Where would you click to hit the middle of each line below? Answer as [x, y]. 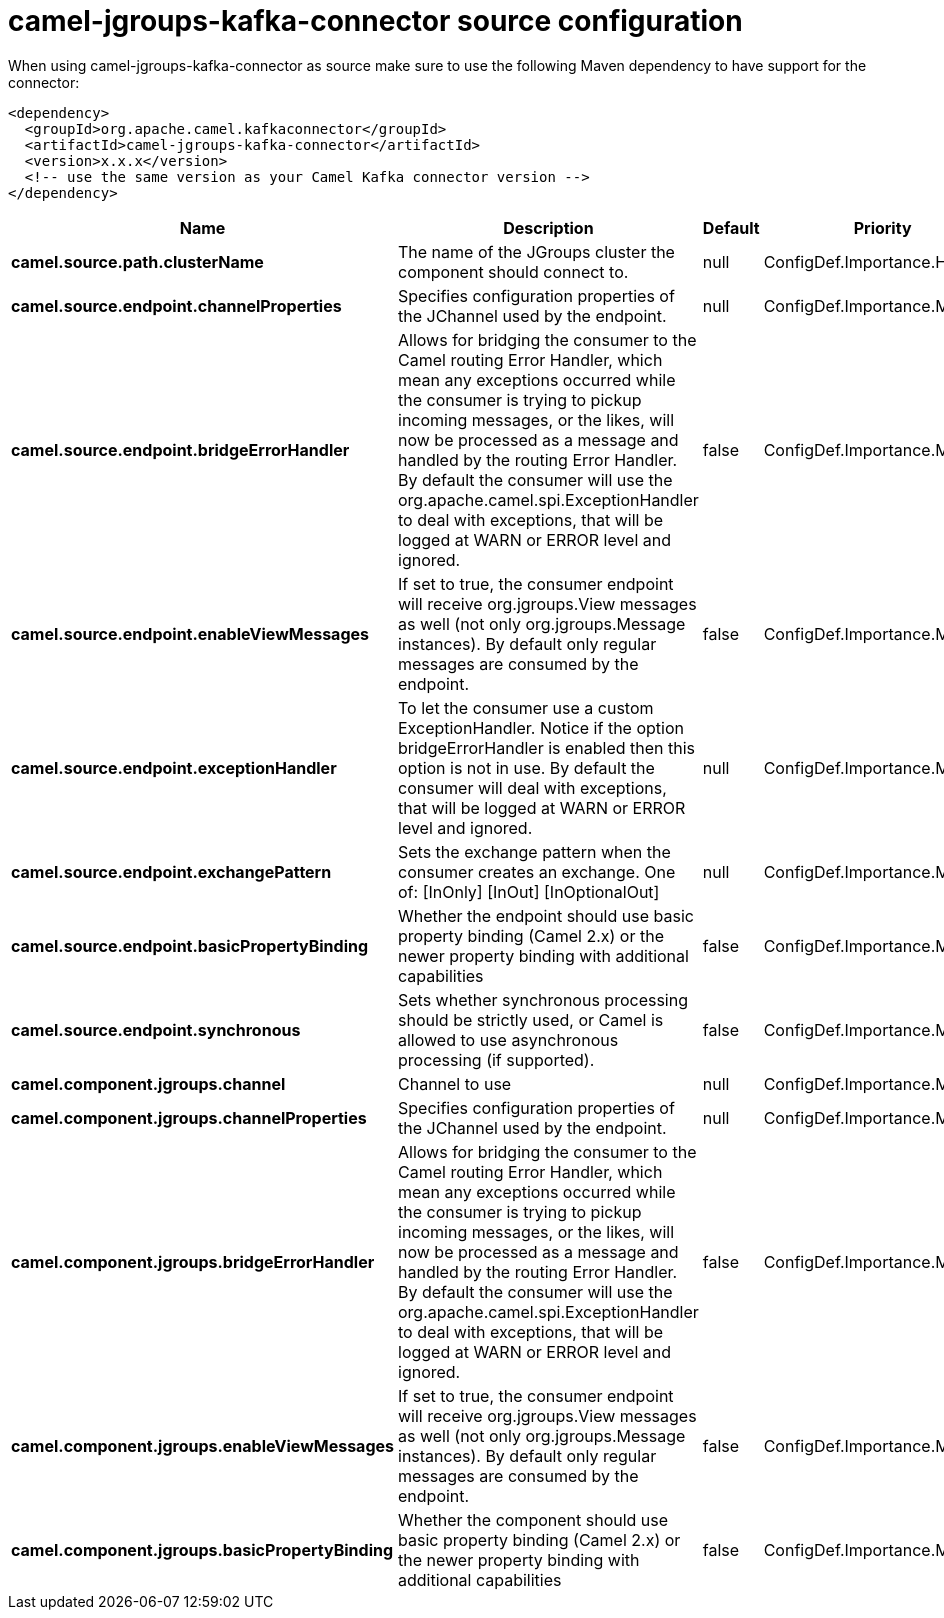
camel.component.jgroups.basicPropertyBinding [202, 1549]
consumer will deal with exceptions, [532, 787]
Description [548, 227]
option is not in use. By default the [526, 767]
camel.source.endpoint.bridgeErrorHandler [180, 449]
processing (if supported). [496, 1059]
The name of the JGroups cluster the [536, 251]
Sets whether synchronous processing [543, 999]
